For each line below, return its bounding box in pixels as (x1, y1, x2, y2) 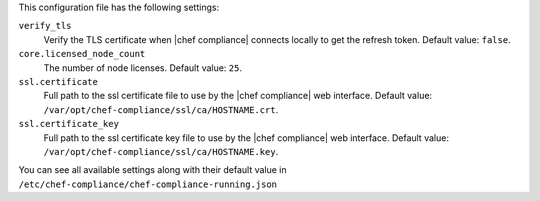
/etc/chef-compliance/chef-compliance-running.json (18, 178, 278, 190)
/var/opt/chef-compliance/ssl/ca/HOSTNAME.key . (43, 145, 279, 157)
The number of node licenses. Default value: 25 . (43, 61, 242, 74)
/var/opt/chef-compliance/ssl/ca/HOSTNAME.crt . (43, 103, 279, 115)
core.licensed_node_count (18, 48, 146, 60)
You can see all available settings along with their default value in (18, 164, 287, 176)
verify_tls (18, 20, 72, 32)
